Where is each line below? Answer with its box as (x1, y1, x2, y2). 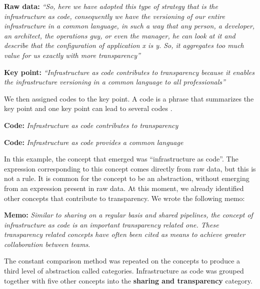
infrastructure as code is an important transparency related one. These (4, 219, 219, 229)
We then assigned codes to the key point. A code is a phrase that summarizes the (4, 93, 254, 103)
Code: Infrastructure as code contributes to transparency (4, 119, 178, 130)
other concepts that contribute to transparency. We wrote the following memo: (4, 192, 245, 203)
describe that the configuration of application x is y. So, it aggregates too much (4, 40, 244, 50)
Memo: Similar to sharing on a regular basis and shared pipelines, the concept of (4, 209, 253, 220)
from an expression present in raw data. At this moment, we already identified (4, 182, 244, 193)
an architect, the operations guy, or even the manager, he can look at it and (4, 30, 235, 40)
